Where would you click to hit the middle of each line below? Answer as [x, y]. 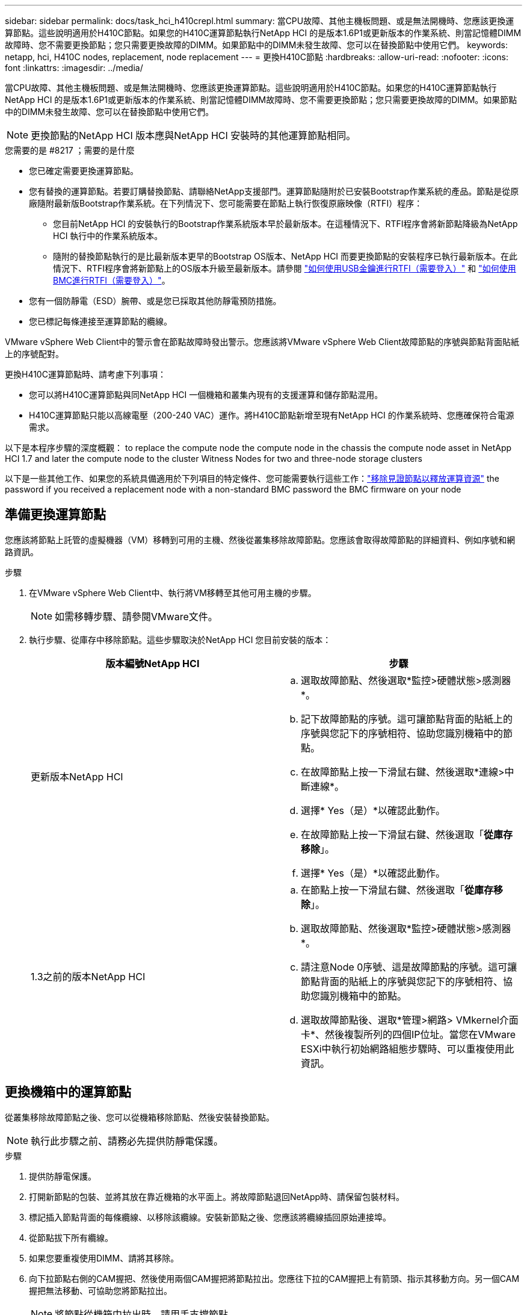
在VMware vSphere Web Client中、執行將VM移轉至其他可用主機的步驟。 [173, 592]
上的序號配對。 [34, 354]
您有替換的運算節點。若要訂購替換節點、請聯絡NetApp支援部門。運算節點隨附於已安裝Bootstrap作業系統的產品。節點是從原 [274, 191]
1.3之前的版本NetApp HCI [88, 976]
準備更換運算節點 [55, 515]
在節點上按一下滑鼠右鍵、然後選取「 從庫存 [397, 890]
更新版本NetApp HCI [77, 776]
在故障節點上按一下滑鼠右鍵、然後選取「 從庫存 [407, 834]
